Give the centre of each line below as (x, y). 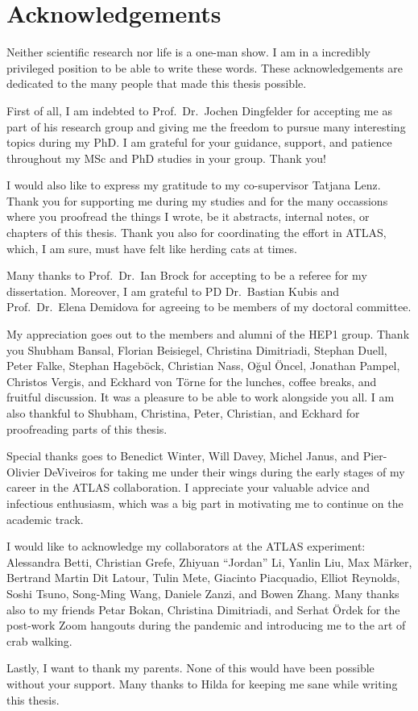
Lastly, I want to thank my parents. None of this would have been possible (190, 668)
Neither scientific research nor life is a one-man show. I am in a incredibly (188, 52)
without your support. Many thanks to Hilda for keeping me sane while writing (202, 683)
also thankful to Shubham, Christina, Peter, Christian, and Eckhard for (183, 413)
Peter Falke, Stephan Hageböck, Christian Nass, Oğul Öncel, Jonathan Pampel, (203, 366)
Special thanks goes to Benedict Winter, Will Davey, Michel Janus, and (183, 456)
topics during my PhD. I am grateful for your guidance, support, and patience (199, 142)
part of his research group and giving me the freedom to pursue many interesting (206, 126)
